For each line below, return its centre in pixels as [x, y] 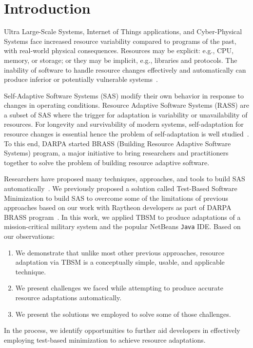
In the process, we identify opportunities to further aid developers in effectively [122, 330]
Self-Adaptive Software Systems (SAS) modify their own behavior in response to [124, 95]
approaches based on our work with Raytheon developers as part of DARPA [118, 207]
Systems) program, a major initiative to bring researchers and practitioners [116, 153]
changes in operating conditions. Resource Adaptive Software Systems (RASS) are [126, 105]
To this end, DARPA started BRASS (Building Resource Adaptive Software [117, 143]
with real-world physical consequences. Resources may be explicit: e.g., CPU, [119, 50]
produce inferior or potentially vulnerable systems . [81, 79]
